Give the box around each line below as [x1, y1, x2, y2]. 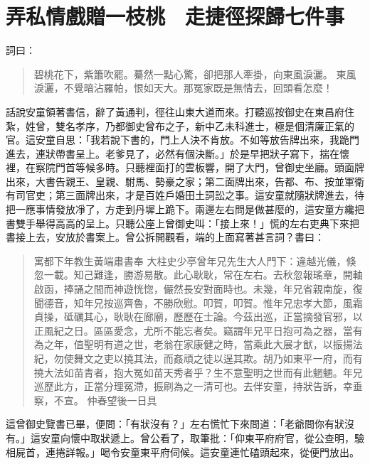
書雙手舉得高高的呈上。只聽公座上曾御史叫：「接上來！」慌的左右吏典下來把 [6, 215, 359, 230]
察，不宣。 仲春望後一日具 [33, 392, 157, 407]
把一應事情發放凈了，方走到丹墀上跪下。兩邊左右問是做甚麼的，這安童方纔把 [6, 202, 364, 217]
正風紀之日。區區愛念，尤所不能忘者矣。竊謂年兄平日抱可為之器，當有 [33, 323, 363, 338]
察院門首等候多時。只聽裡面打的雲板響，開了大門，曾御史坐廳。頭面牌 [35, 160, 364, 175]
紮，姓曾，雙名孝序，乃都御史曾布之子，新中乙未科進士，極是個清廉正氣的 [6, 118, 354, 133]
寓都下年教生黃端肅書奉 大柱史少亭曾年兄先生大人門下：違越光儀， [33, 253, 347, 268]
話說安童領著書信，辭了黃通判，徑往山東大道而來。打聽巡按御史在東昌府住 [6, 104, 354, 119]
